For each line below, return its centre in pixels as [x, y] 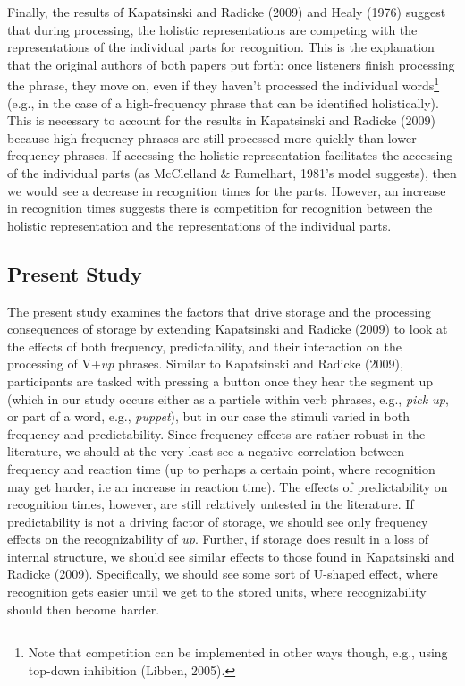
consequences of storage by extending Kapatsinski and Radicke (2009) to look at [228, 329]
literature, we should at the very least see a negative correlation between [206, 451]
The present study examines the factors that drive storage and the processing [219, 311]
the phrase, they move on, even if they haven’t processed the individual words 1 [224, 84]
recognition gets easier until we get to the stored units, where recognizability [217, 592]
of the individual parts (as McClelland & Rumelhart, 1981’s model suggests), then [232, 173]
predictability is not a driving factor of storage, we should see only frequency [218, 521]
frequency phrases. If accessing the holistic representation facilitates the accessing [230, 155]
